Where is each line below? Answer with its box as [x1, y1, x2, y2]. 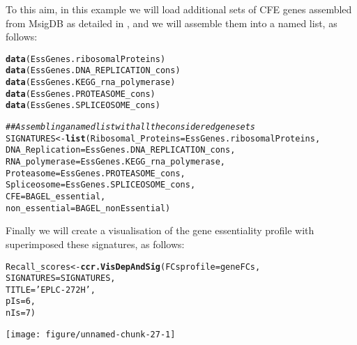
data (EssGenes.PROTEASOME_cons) [6, 89, 155, 99]
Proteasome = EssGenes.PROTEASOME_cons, [6, 168, 185, 178]
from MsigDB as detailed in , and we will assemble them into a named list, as [6, 15, 337, 30]
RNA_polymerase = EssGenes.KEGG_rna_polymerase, [6, 157, 226, 167]
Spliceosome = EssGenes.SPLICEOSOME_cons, [6, 180, 196, 190]
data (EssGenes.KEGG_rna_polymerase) [6, 77, 176, 88]
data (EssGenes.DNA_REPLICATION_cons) [6, 66, 181, 76]
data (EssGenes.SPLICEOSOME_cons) [6, 100, 160, 111]
